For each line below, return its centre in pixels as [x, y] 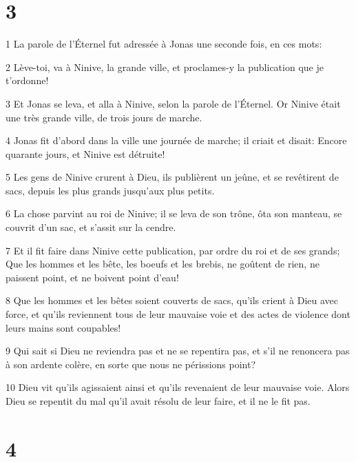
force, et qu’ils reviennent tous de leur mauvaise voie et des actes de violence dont [178, 314]
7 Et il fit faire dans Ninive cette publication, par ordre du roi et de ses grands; [173, 250]
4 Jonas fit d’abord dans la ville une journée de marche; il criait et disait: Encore [176, 140]
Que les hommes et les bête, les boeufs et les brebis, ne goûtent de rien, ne [163, 264]
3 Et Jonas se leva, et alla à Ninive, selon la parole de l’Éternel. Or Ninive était [173, 103]
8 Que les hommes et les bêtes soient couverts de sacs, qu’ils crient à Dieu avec [172, 300]
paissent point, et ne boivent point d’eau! [92, 277]
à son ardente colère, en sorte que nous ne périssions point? [131, 364]
